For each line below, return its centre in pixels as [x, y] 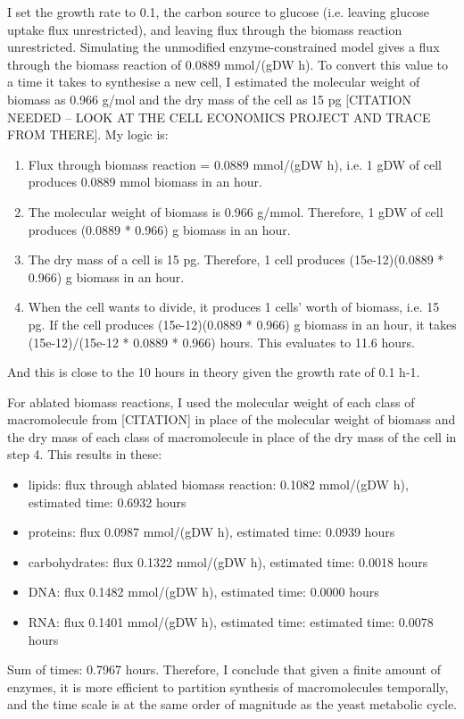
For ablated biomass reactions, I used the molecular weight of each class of [211, 401]
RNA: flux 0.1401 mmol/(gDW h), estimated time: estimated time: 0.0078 [231, 622]
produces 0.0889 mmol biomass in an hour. [145, 182]
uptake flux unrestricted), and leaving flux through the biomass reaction [205, 29]
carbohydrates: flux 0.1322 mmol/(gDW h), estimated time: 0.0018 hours [228, 561]
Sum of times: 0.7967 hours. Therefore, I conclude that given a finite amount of [224, 669]
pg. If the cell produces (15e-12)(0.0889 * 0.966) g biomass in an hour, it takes [242, 324]
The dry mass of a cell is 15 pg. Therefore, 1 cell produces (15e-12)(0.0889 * [236, 259]
